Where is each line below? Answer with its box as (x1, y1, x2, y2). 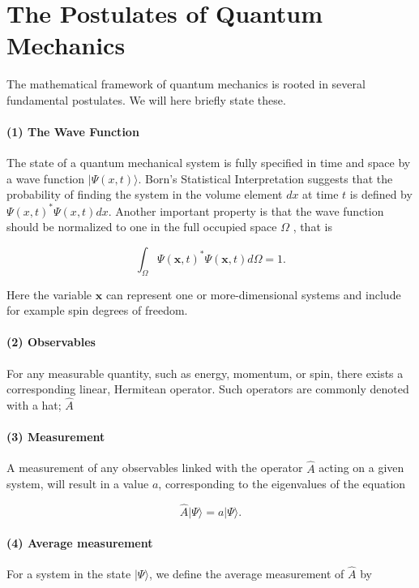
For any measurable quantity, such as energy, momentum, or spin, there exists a (6, 364, 404, 381)
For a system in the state (6, 564, 131, 582)
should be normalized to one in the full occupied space (6, 218, 277, 235)
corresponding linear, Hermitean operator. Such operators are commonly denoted (6, 380, 409, 397)
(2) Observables (6, 333, 96, 350)
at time (302, 186, 339, 203)
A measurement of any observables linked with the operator (6, 459, 303, 476)
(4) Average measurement (6, 534, 153, 551)
